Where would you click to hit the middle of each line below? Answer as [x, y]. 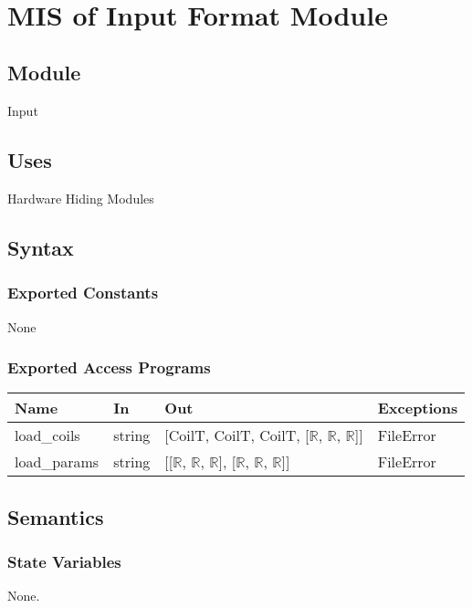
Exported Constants [83, 293]
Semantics [56, 516]
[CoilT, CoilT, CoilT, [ [237, 435]
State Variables [64, 562]
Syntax [41, 247]
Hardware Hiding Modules [81, 198]
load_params [57, 462]
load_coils [47, 435]
